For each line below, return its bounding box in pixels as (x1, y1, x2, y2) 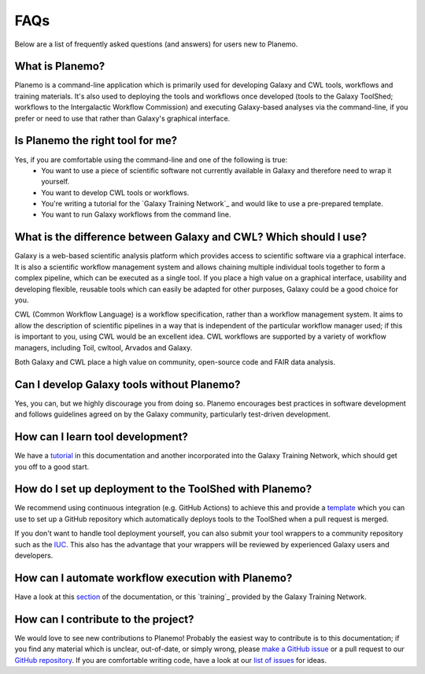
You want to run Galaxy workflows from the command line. (41, 209, 231, 220)
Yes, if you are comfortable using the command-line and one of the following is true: (14, 154, 288, 165)
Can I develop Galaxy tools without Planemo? (14, 378, 241, 391)
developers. (14, 550, 54, 560)
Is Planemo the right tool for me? (14, 134, 178, 147)
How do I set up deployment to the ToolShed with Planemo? (14, 483, 312, 496)
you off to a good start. (14, 461, 90, 472)
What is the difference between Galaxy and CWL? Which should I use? (14, 231, 368, 244)
